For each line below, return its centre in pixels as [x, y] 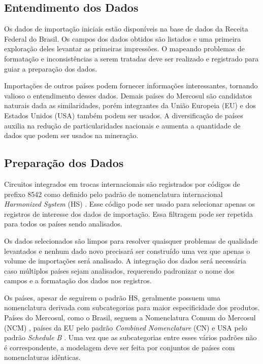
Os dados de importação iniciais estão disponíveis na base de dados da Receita [126, 29]
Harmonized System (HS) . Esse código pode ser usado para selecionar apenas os [129, 204]
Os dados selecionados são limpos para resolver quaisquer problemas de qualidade [131, 240]
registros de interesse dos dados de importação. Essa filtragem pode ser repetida [128, 213]
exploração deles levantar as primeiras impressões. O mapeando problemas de [125, 48]
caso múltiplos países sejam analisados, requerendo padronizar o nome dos [119, 270]
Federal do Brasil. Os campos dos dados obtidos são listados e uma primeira [123, 38]
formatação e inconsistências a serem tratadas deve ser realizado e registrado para [131, 58]
